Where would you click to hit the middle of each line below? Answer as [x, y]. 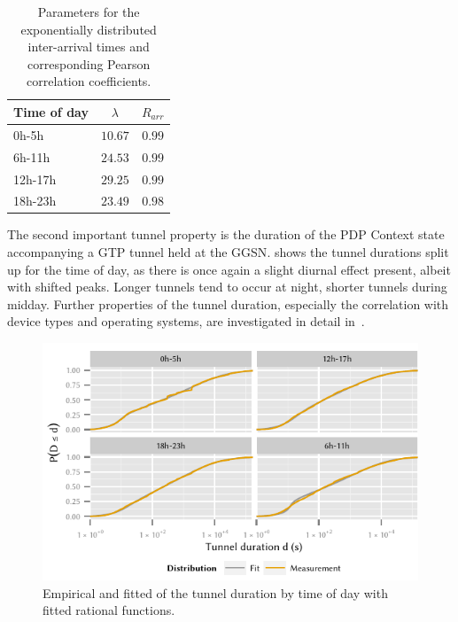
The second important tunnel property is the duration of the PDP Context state [226, 234]
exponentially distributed [89, 29]
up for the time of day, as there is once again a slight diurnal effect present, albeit [229, 269]
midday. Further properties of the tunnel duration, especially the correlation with [228, 303]
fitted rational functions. [109, 610]
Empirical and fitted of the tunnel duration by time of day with [215, 592]
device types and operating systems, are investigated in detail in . [186, 321]
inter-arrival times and [89, 47]
